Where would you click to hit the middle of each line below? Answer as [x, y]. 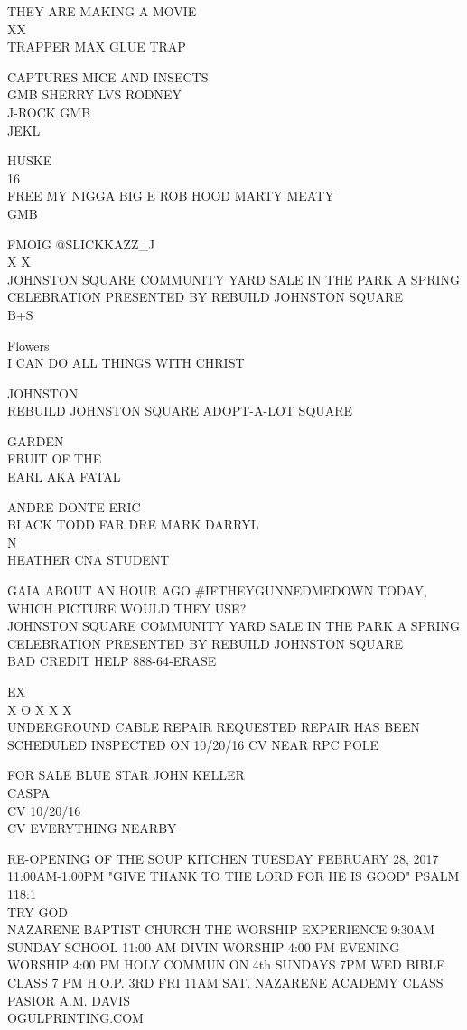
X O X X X [40, 709]
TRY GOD [37, 911]
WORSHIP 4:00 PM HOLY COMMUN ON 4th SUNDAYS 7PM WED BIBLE [226, 964]
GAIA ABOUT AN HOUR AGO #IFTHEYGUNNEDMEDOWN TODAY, [217, 590]
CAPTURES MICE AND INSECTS [108, 76]
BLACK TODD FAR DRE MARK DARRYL [133, 524]
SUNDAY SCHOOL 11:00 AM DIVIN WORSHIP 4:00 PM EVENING [204, 946]
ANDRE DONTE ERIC [74, 506]
